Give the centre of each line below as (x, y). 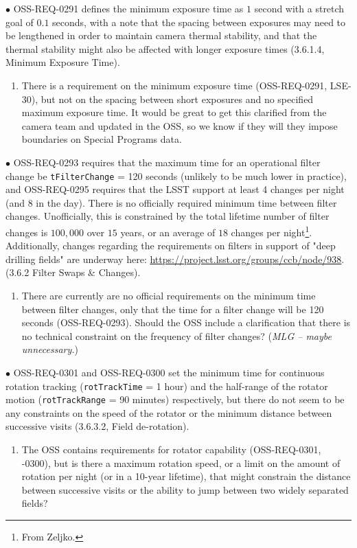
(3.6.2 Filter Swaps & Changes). (73, 272)
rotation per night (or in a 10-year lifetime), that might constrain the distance (186, 476)
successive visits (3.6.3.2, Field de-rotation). (97, 426)
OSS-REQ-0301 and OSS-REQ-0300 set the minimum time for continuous (169, 372)
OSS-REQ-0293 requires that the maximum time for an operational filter (167, 162)
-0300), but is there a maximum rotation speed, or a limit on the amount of (181, 463)
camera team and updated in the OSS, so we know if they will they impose (180, 125)
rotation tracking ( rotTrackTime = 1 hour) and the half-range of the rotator (167, 386)
